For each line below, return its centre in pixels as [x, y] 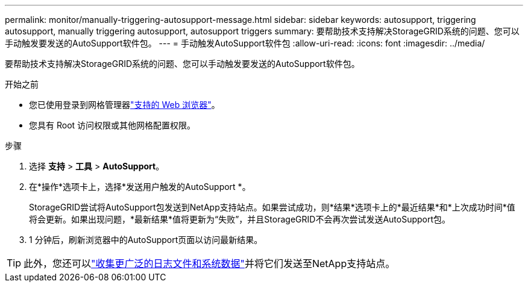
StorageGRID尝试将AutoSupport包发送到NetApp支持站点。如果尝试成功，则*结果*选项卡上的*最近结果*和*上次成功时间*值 [272, 207]
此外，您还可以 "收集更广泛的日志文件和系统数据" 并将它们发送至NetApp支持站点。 [209, 263]
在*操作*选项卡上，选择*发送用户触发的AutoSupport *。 [140, 187]
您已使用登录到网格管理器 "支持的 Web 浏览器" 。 [124, 105]
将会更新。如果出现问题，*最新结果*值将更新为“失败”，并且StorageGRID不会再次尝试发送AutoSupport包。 [240, 219]
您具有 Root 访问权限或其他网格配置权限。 [112, 125]
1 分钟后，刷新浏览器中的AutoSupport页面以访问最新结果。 [146, 240]
